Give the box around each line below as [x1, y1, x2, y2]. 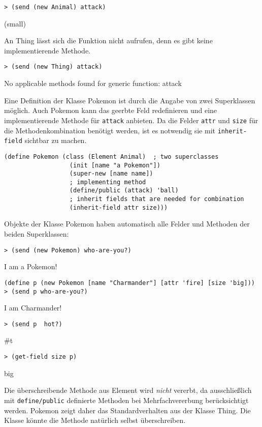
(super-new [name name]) [69, 170, 153, 178]
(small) [4, 18, 26, 29]
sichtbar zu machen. [24, 135, 87, 146]
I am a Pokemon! [4, 261, 57, 272]
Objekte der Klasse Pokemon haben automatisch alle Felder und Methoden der [4, 218, 250, 229]
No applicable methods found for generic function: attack [4, 78, 182, 89]
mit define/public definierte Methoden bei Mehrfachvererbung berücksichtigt [4, 394, 249, 405]
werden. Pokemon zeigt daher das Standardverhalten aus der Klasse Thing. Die [4, 405, 251, 415]
